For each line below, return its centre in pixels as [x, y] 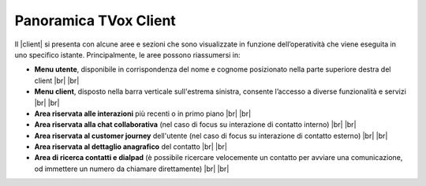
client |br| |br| [57, 80]
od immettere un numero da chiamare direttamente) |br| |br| [132, 169]
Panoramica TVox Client [95, 20]
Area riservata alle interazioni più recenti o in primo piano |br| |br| [143, 113]
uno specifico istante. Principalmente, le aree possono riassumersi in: [127, 54]
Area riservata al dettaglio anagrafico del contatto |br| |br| [131, 147]
